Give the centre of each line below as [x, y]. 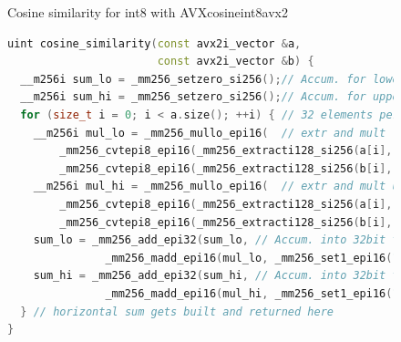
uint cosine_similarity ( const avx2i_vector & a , [154, 43]
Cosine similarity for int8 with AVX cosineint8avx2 [148, 12]
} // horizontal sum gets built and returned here [177, 311]
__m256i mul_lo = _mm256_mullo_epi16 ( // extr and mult [210, 133]
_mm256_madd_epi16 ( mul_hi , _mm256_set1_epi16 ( [249, 293]
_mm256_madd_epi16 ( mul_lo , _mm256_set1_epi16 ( [249, 258]
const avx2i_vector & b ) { [236, 62]
